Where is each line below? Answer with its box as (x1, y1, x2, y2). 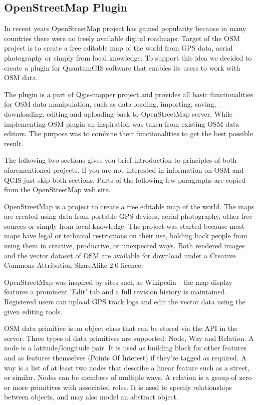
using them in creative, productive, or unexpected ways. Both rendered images (4, 240, 245, 251)
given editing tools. (4, 306, 63, 316)
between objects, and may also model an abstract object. (4, 391, 178, 402)
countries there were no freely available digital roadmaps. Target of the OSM (4, 33, 240, 43)
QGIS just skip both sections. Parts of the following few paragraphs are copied (4, 174, 245, 185)
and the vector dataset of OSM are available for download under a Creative (4, 250, 236, 260)
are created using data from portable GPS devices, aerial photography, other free (4, 211, 252, 221)
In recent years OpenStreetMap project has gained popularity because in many (4, 23, 246, 34)
